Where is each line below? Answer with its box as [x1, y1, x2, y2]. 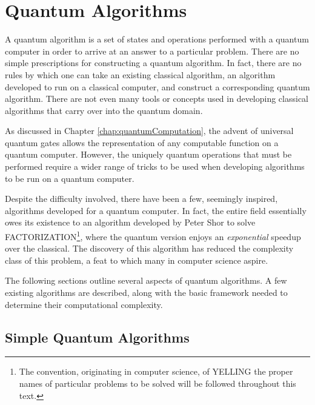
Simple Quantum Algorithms [5, 327, 190, 346]
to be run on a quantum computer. [5, 172, 134, 184]
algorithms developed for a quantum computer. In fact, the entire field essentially [5, 204, 307, 216]
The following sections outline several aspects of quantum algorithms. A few [5, 274, 287, 287]
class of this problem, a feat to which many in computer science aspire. [5, 253, 268, 266]
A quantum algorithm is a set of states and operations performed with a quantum [5, 33, 309, 45]
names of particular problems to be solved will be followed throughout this [19, 377, 296, 390]
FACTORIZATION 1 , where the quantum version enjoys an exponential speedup [5, 229, 301, 243]
